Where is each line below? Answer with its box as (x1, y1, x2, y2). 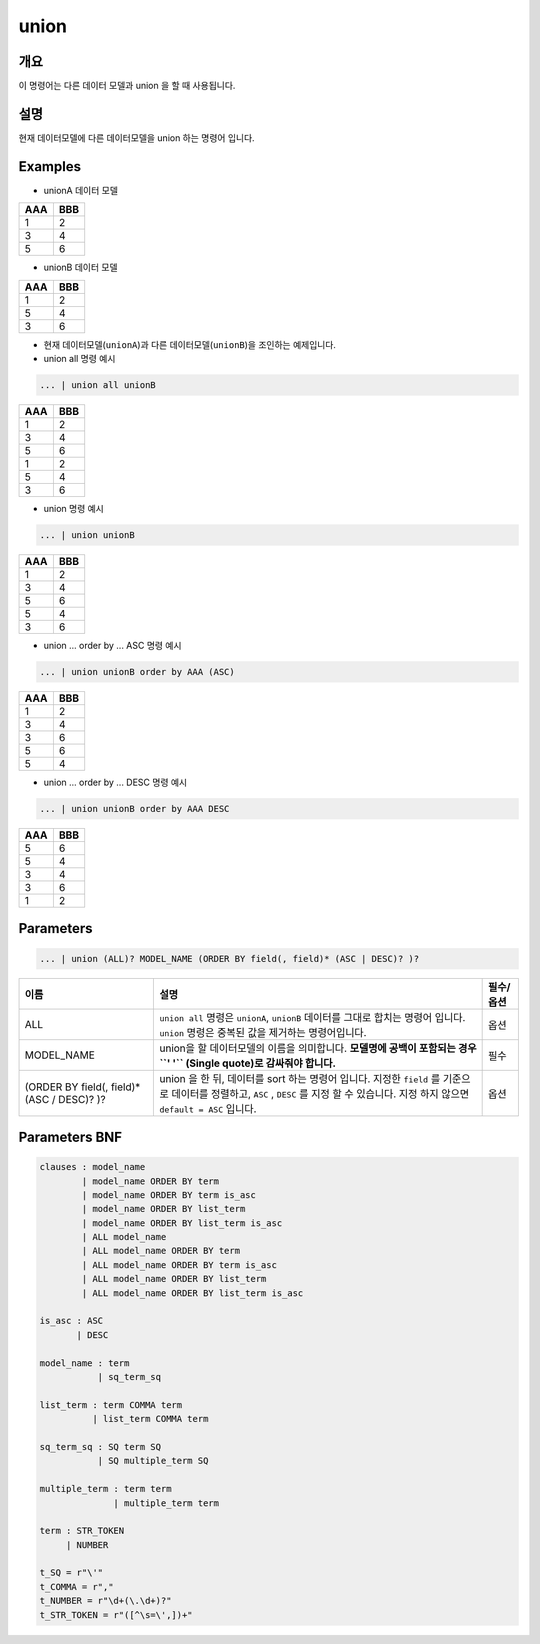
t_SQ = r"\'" (39, 1567, 104, 1579)
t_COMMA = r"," (39, 1581, 114, 1592)
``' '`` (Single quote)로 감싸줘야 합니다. (159, 1056, 337, 1070)
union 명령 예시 (43, 503, 105, 515)
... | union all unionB (39, 380, 157, 391)
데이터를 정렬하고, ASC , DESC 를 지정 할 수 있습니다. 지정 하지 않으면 (171, 1086, 470, 1100)
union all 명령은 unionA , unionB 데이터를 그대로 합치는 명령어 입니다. (159, 1010, 466, 1024)
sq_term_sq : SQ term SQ (39, 1441, 162, 1452)
